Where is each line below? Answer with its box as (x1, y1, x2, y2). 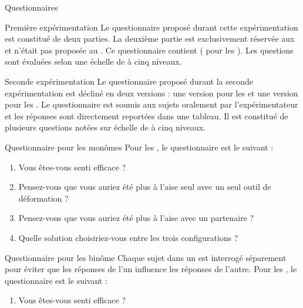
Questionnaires (5, 1, 58, 13)
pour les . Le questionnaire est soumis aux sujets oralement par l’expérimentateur (5, 98, 298, 111)
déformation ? (18, 192, 69, 204)
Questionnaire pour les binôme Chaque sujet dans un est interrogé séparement (5, 251, 287, 263)
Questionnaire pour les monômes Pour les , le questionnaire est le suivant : (5, 140, 274, 153)
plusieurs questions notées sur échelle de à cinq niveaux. (5, 121, 206, 133)
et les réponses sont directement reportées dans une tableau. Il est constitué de (5, 109, 288, 122)
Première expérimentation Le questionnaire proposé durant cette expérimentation (5, 21, 298, 33)
